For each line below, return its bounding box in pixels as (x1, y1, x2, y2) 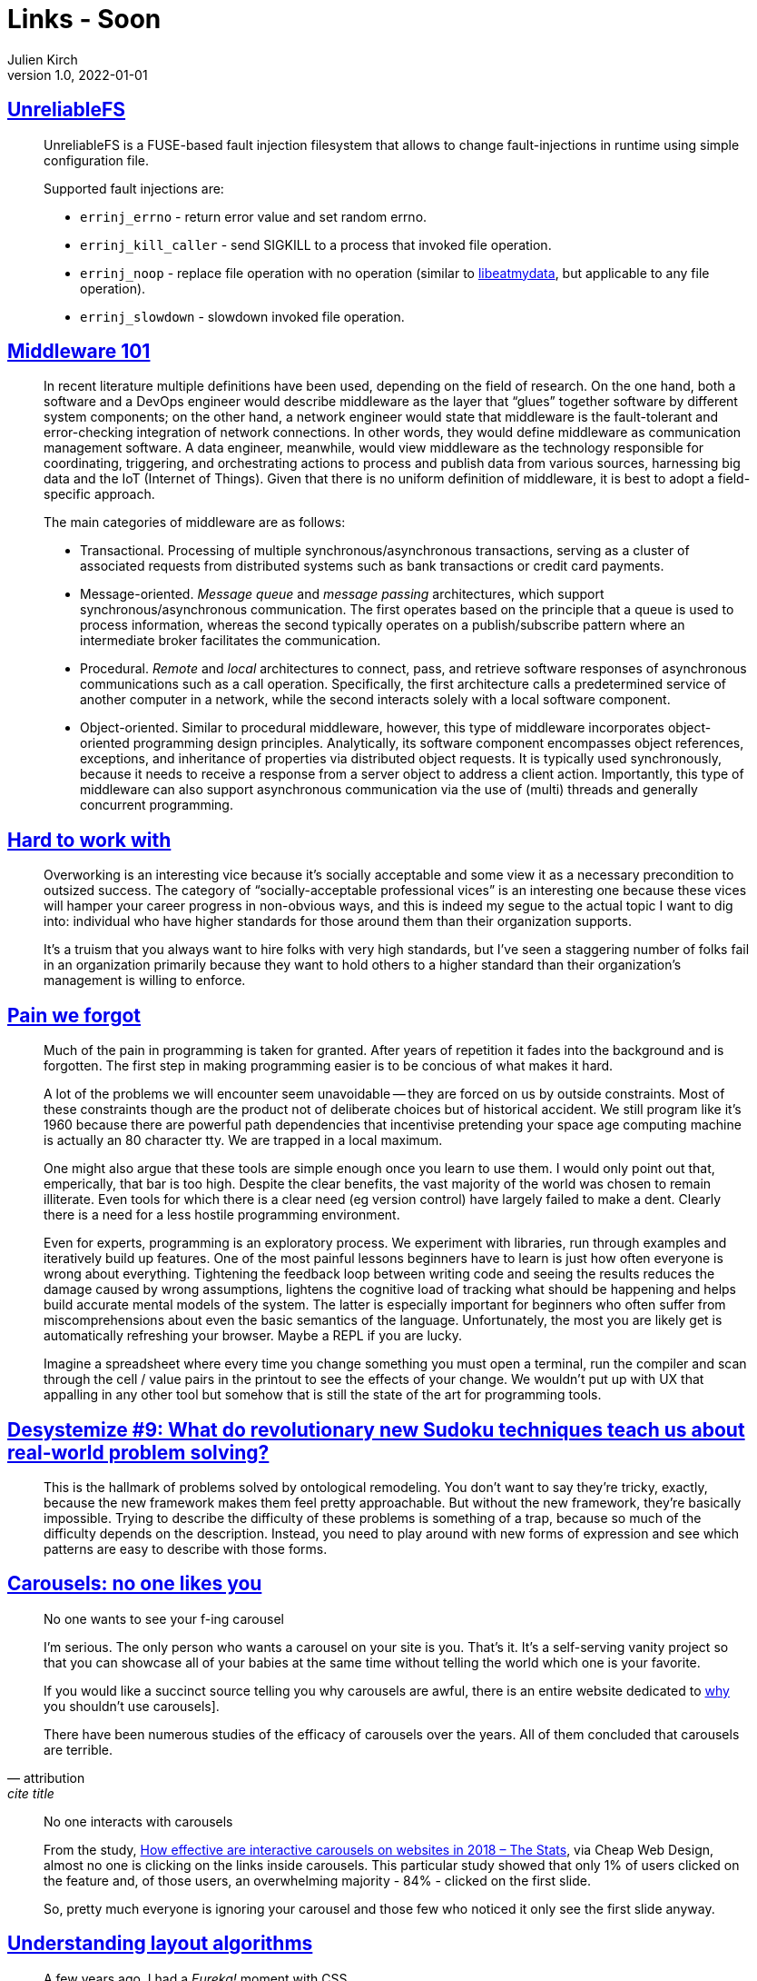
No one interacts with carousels (44, 1813, 233, 1829)
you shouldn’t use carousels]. (44, 1697, 220, 1714)
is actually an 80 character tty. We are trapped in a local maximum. (44, 1132, 443, 1149)
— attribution (7, 1769, 85, 1786)
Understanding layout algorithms (7, 1932, 313, 1956)
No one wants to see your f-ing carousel (44, 1610, 284, 1627)
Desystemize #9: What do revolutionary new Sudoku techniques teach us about (7, 1418, 745, 1441)
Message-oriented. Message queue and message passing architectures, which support (80, 586, 605, 602)
